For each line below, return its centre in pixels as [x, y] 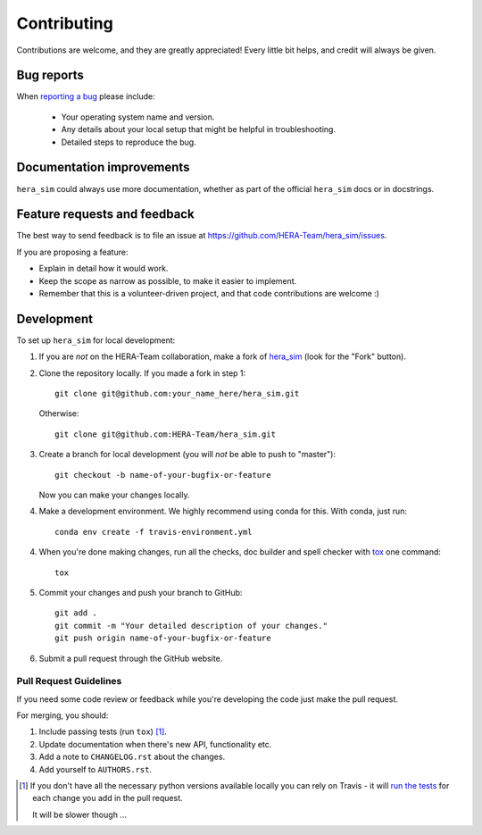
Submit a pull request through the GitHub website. [131, 658]
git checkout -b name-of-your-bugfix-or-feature [163, 475]
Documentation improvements [103, 167]
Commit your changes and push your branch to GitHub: [141, 592]
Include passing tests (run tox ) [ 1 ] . [103, 731]
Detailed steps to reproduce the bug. [129, 142]
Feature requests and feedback [106, 214]
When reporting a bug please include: [86, 96]
